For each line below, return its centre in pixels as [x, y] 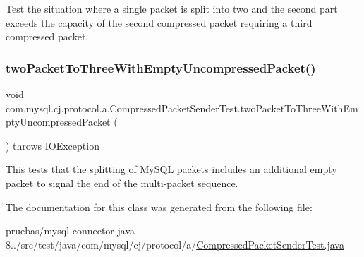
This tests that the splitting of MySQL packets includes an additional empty [171, 169]
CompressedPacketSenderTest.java [270, 244]
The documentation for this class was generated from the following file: [159, 207]
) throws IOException [53, 145]
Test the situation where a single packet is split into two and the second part [172, 8]
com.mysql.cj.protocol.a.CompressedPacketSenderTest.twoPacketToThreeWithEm [182, 108]
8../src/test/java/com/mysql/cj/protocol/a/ [101, 244]
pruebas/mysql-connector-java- [72, 231]
